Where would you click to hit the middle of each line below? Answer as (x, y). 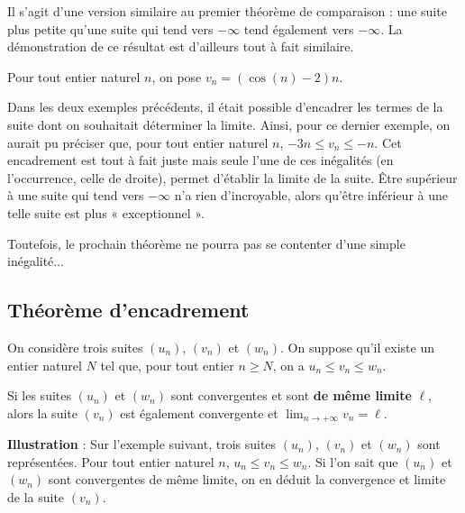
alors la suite (42, 412)
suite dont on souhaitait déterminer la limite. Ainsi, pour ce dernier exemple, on (229, 124)
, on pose (177, 76)
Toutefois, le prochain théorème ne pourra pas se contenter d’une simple (206, 243)
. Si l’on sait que (353, 461)
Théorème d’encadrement (128, 310)
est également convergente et (199, 412)
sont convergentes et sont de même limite (291, 395)
